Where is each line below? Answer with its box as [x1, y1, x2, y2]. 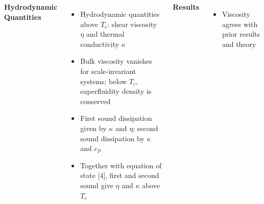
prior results [222, 29, 260, 39]
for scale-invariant [80, 65, 136, 76]
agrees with [222, 18, 258, 29]
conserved [80, 95, 111, 106]
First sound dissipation [80, 113, 152, 123]
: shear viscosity [107, 18, 157, 29]
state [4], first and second [80, 170, 159, 181]
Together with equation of [80, 160, 162, 170]
